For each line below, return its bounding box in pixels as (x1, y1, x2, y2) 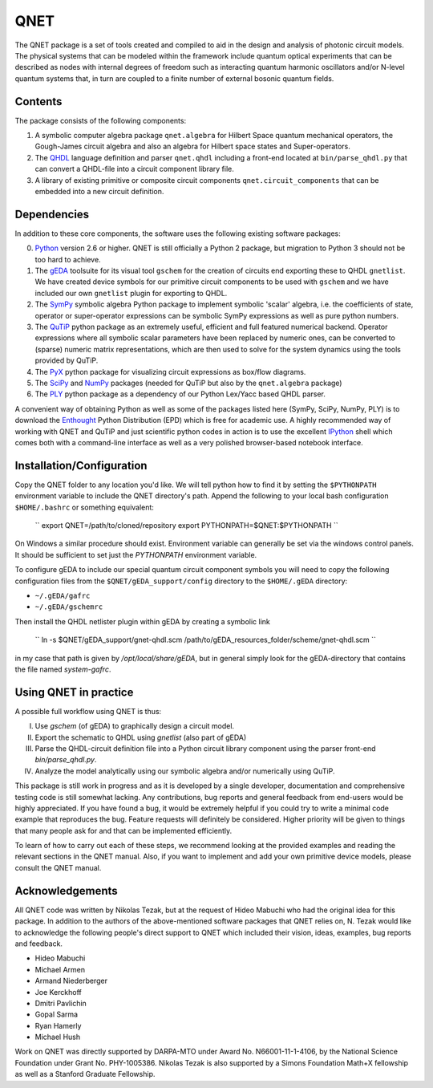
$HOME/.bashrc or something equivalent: (14, 502, 154, 512)
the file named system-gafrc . (14, 664, 111, 674)
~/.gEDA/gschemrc (34, 603, 103, 611)
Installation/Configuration (14, 458, 148, 473)
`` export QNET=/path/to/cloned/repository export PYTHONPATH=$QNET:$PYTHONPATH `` (34, 520, 338, 530)
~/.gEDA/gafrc (34, 591, 91, 600)
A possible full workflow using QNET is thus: (14, 706, 162, 716)
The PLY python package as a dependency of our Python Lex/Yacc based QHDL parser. (34, 389, 326, 399)
